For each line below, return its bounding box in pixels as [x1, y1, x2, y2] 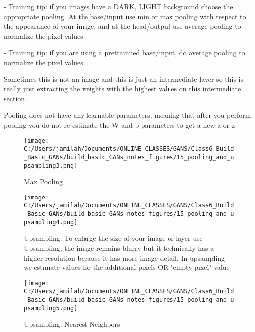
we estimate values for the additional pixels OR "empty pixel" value [24, 262, 230, 272]
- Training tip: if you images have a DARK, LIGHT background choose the [4, 1, 233, 11]
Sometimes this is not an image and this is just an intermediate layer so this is [4, 73, 243, 84]
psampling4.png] [24, 218, 78, 226]
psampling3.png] [24, 162, 78, 169]
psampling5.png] [24, 304, 78, 312]
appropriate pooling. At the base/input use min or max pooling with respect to [4, 11, 246, 21]
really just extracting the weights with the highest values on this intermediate [4, 83, 241, 94]
